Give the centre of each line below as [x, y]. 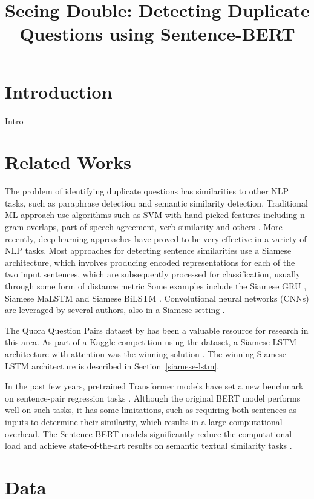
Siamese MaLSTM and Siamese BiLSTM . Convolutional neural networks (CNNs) [157, 298]
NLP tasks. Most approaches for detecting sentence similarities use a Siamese [148, 250]
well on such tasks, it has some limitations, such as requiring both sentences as [151, 410]
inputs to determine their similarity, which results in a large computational [144, 421]
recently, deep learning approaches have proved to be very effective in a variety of [156, 238]
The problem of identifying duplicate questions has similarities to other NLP [147, 191]
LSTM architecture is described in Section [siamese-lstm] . [112, 365]
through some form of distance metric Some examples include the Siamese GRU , [156, 286]
